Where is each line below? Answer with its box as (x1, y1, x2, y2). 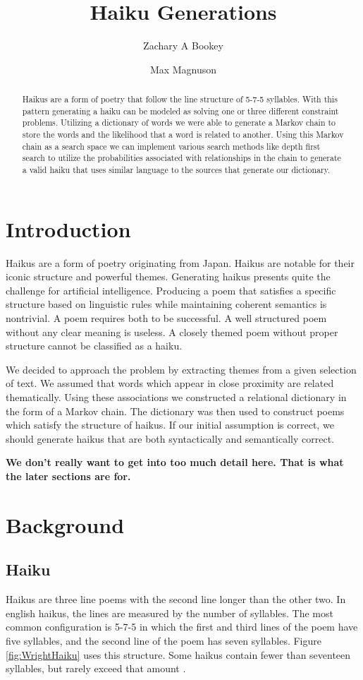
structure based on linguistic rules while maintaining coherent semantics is (6, 297, 327, 311)
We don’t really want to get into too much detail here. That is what (6, 455, 344, 470)
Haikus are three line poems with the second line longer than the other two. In (6, 592, 346, 607)
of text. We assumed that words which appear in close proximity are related (6, 376, 334, 390)
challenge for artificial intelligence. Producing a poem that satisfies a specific (6, 282, 336, 297)
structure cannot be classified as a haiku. (6, 338, 183, 353)
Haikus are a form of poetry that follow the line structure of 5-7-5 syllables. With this (22, 93, 338, 105)
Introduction (6, 214, 131, 243)
